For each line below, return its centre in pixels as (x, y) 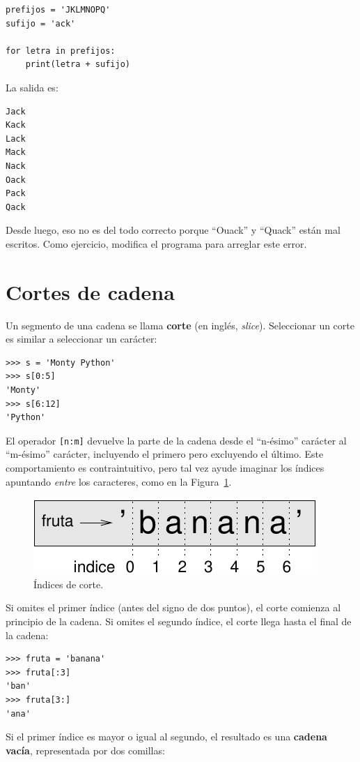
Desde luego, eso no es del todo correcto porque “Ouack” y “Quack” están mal (173, 230)
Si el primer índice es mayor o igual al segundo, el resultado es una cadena (166, 737)
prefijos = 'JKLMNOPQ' (58, 10)
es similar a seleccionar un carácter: (81, 339)
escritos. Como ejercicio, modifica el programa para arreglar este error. (156, 243)
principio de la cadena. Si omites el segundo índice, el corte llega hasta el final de (179, 621)
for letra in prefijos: (61, 51)
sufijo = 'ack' (41, 23)
